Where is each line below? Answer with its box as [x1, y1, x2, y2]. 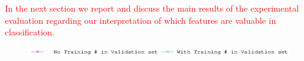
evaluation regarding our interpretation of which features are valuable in [5, 13, 276, 26]
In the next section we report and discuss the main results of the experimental [5, 2, 299, 14]
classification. [5, 26, 55, 38]
